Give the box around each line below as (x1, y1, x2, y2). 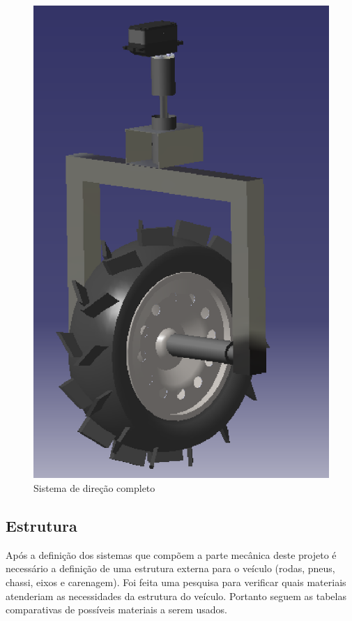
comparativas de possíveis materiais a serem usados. (6, 602, 228, 617)
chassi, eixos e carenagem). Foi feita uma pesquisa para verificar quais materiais (6, 574, 346, 589)
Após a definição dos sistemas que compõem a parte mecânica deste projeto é (6, 547, 337, 562)
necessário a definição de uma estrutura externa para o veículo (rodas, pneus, (6, 561, 335, 576)
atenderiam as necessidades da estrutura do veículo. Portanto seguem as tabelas (6, 588, 346, 603)
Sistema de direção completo (33, 480, 155, 495)
